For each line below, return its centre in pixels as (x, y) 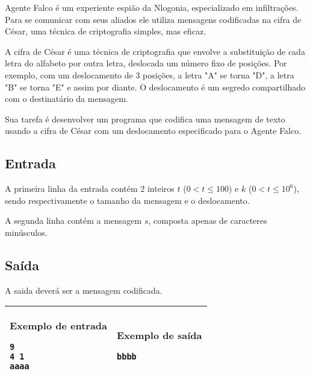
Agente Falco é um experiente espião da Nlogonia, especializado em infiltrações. (152, 7)
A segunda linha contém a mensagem (73, 220)
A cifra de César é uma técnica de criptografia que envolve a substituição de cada (155, 51)
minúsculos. (26, 232)
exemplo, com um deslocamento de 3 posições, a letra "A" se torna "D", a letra (150, 74)
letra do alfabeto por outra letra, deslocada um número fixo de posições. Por (146, 63)
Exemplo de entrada (59, 326)
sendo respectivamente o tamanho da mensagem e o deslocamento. (127, 200)
